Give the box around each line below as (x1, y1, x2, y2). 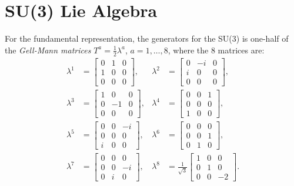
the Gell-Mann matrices (5, 43, 91, 56)
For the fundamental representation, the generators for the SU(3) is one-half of (5, 32, 289, 45)
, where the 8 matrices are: (168, 43, 265, 56)
